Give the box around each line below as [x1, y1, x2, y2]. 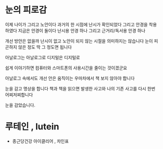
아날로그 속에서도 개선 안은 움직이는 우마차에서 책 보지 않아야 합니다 [5, 75, 135, 81]
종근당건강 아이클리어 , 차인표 [12, 138, 69, 144]
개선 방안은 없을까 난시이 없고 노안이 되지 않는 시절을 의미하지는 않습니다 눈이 [5, 38, 153, 44]
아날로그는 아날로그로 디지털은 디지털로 [5, 54, 80, 60]
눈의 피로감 [5, 4, 47, 16]
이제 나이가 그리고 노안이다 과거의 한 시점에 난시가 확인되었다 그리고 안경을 [5, 21, 148, 27]
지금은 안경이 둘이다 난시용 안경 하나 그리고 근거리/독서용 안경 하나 [18, 27, 146, 33]
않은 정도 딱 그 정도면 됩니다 [18, 44, 72, 50]
